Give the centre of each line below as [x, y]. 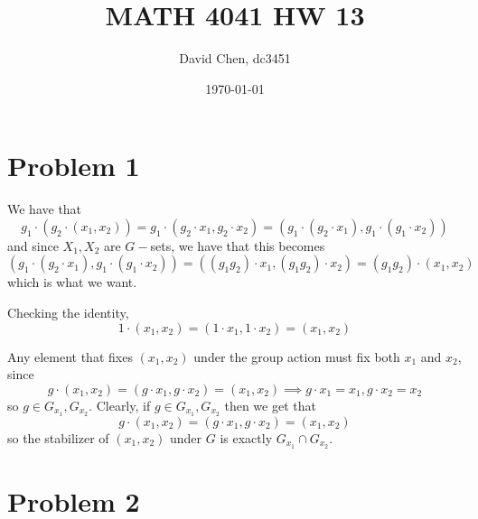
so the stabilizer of [58, 437]
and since [33, 245]
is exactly [246, 437]
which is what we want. [72, 282]
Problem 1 [74, 166]
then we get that [270, 405]
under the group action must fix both [297, 356]
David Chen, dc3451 [235, 58]
